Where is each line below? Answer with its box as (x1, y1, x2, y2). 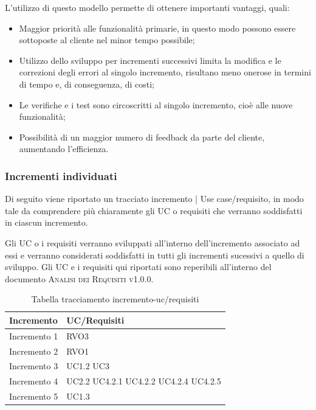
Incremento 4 (9, 375, 58, 387)
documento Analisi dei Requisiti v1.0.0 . (5, 272, 154, 285)
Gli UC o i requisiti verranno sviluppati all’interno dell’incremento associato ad (5, 236, 300, 249)
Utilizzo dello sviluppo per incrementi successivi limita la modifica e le (19, 54, 281, 66)
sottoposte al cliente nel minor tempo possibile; (19, 33, 195, 46)
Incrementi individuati (5, 168, 117, 183)
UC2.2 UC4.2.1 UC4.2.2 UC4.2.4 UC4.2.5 (66, 375, 221, 387)
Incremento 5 (9, 390, 58, 403)
